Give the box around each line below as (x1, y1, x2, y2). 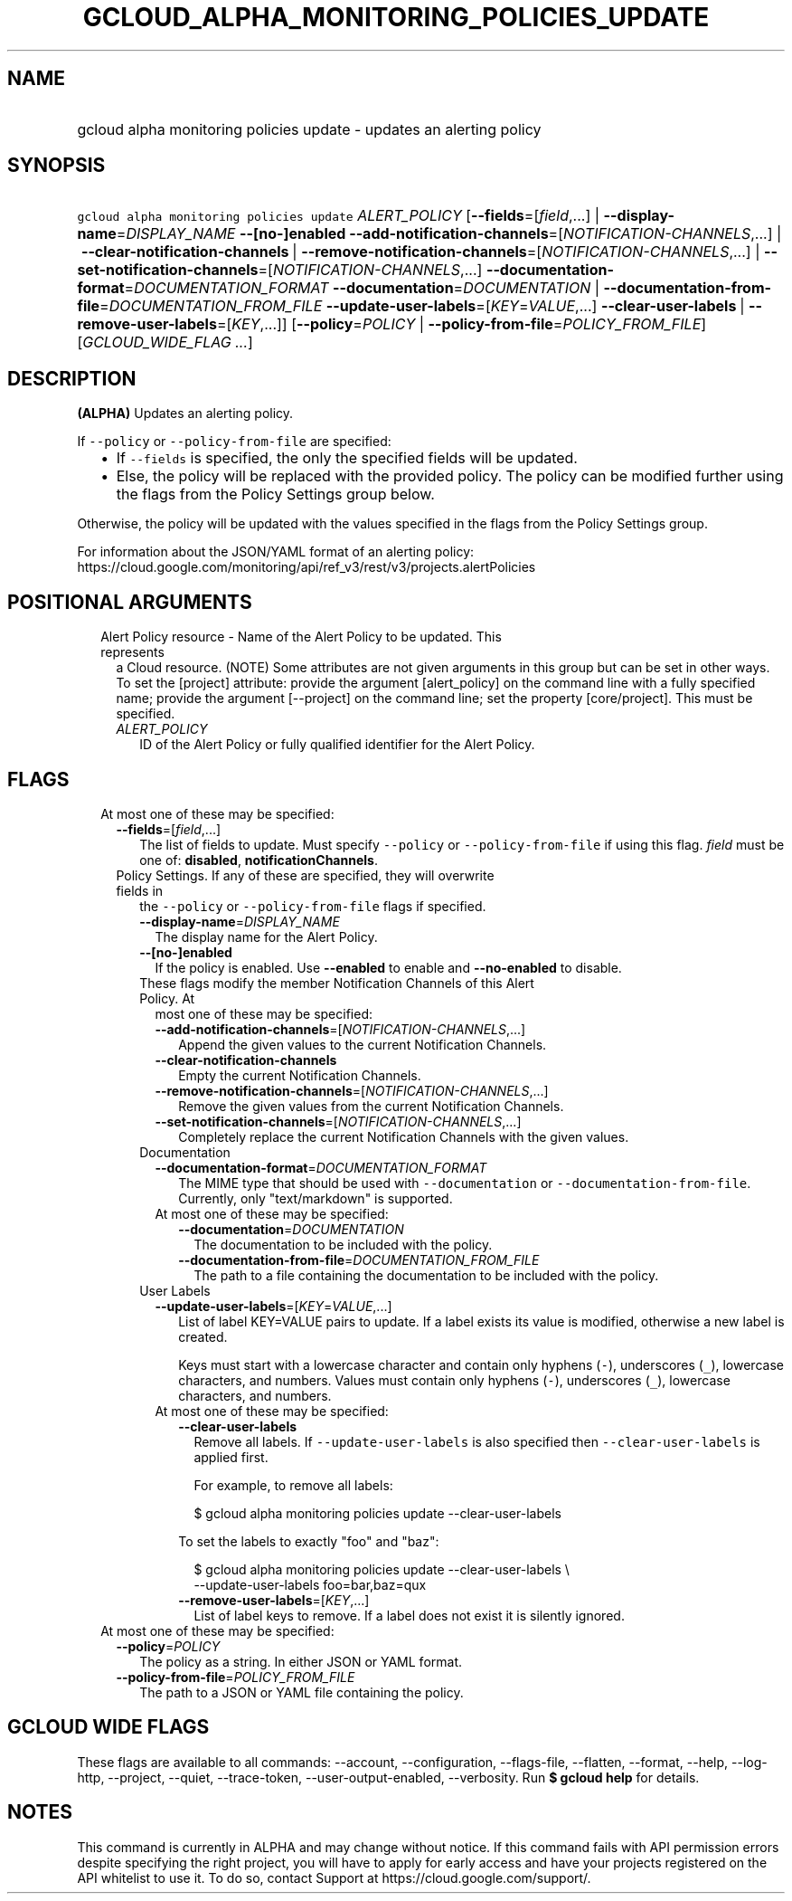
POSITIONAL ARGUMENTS (7, 590, 252, 613)
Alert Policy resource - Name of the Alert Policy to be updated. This (100, 629, 502, 645)
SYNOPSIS (7, 154, 106, 177)
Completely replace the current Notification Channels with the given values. (178, 1128, 629, 1145)
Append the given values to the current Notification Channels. (178, 1036, 547, 1052)
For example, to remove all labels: (193, 1477, 393, 1493)
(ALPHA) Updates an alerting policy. (77, 405, 294, 422)
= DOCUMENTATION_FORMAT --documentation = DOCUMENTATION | (124, 279, 600, 298)
